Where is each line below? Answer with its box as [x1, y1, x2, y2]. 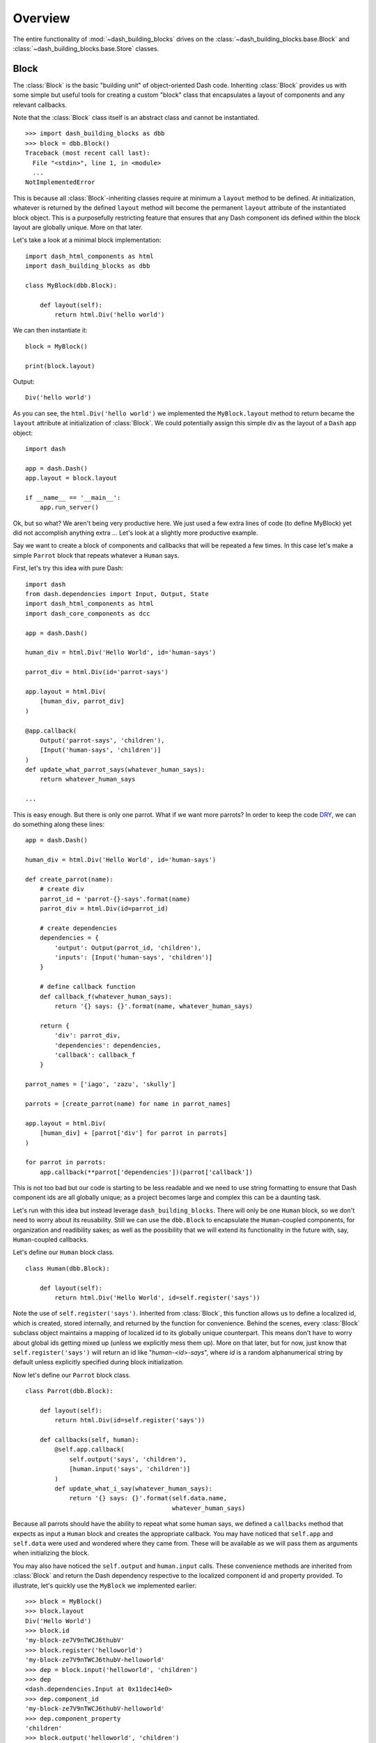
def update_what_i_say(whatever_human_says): [54, 1485, 212, 1493]
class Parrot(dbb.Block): [25, 1387, 114, 1395]
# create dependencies [39, 924, 118, 932]
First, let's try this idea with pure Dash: [13, 564, 124, 572]
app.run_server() [39, 503, 99, 512]
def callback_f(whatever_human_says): [39, 992, 173, 1000]
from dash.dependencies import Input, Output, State [25, 590, 209, 598]
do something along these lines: [13, 820, 104, 829]
